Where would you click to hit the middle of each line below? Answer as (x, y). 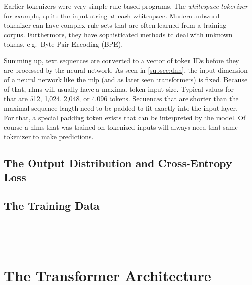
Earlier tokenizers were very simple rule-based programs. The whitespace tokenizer (126, 6)
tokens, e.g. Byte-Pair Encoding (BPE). (63, 44)
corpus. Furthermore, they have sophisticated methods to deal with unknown (118, 34)
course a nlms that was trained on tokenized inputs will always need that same (121, 127)
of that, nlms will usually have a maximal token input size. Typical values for (119, 89)
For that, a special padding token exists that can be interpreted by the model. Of (125, 117)
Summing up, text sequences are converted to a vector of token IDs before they (122, 60)
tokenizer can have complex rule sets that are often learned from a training (115, 25)
